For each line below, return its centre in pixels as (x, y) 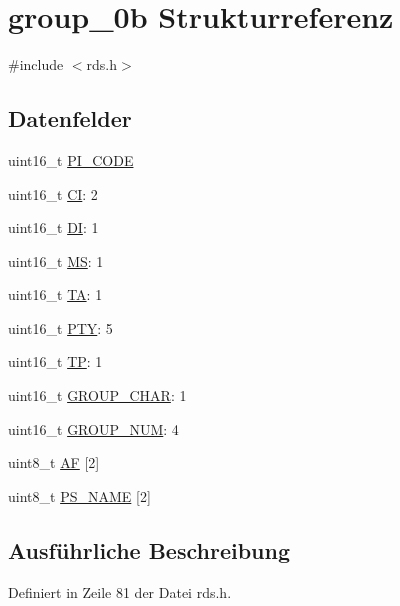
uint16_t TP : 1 (55, 361)
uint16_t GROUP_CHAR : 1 (97, 395)
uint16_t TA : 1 (55, 294)
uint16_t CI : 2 (53, 193)
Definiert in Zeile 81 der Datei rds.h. (120, 591)
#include (36, 64)
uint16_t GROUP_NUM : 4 (93, 428)
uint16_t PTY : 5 (60, 327)
